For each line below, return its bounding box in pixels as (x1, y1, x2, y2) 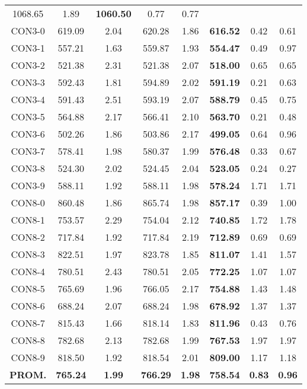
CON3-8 (11, 161, 45, 175)
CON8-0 (11, 196, 45, 209)
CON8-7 (11, 316, 45, 330)
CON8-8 (11, 333, 45, 347)
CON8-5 (11, 282, 45, 295)
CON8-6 (11, 299, 45, 313)
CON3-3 (11, 75, 45, 89)
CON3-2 (11, 58, 45, 72)
